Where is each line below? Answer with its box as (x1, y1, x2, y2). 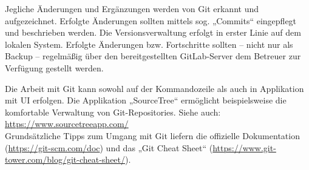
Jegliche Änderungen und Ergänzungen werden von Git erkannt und (5, 2, 259, 15)
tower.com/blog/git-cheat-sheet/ (5, 153, 126, 166)
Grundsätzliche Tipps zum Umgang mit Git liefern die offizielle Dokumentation (5, 129, 300, 142)
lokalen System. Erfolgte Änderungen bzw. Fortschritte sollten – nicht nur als (5, 38, 293, 50)
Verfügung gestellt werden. (5, 61, 104, 74)
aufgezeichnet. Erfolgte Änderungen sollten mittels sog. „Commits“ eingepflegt (5, 14, 297, 27)
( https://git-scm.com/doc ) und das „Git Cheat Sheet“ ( (5, 141, 213, 154)
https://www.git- (212, 141, 276, 154)
